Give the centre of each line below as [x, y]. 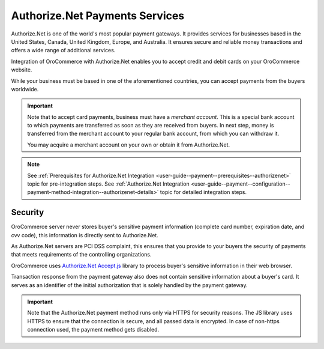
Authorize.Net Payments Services [98, 16]
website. [22, 70]
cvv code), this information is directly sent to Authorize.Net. [85, 235]
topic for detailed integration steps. [203, 192]
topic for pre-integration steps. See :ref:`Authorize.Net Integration [108, 184]
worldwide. [25, 89]
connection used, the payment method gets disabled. [93, 330]
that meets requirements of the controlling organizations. [82, 255]
